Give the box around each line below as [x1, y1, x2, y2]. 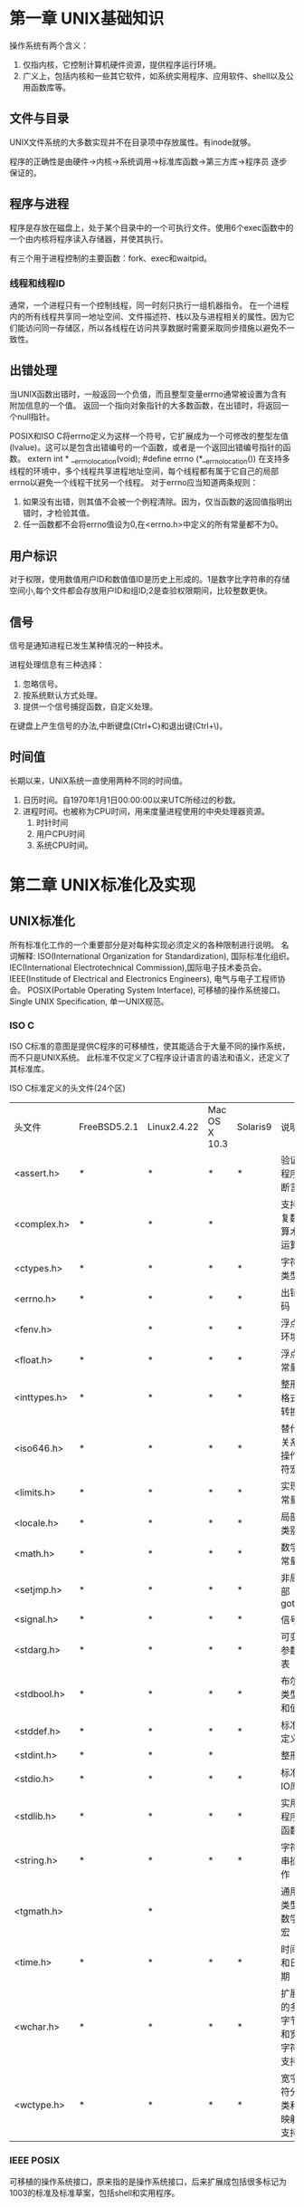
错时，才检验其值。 [22, 508, 95, 519]
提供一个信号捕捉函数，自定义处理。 [22, 701, 158, 712]
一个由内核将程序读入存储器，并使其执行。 [9, 233, 168, 245]
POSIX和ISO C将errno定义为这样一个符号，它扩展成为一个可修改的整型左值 [9, 430, 290, 441]
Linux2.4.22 [147, 1120, 199, 1133]
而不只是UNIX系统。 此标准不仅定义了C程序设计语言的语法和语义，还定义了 [9, 1052, 291, 1063]
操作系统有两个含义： [9, 40, 89, 51]
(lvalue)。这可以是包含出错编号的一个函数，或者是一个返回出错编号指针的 [9, 441, 283, 453]
